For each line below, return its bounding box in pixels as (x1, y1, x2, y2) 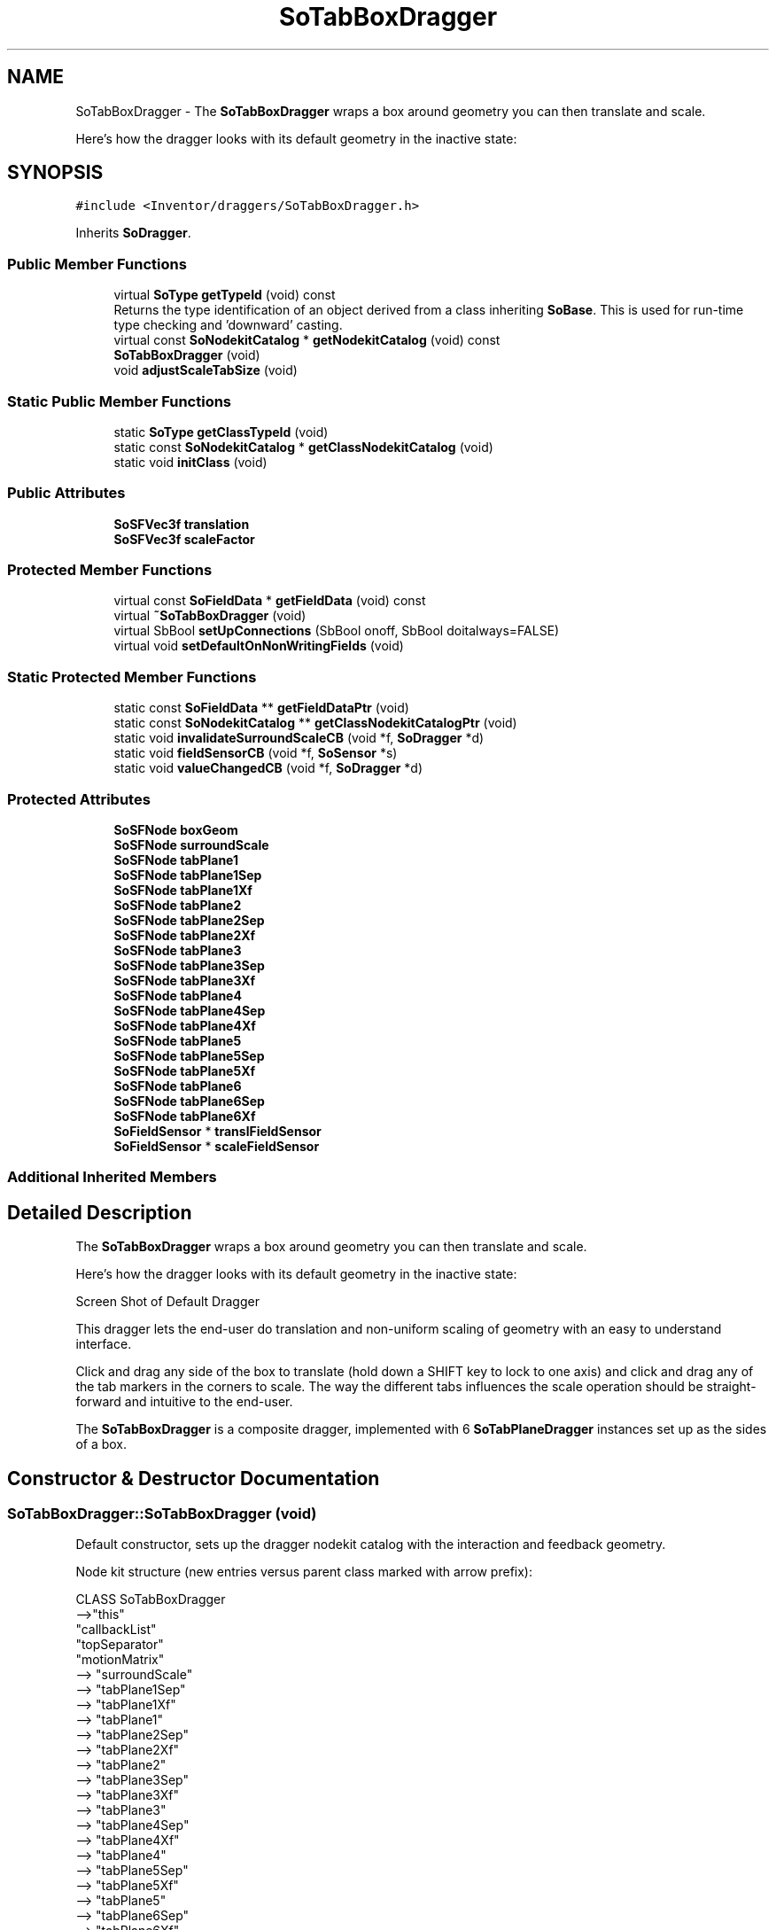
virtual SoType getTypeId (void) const (113, 287, 336, 303)
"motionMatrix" (75, 1652, 165, 1668)
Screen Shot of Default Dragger (75, 1294, 260, 1310)
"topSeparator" (75, 1637, 164, 1653)
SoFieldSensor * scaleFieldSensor (113, 1138, 320, 1154)
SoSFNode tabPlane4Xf (113, 1017, 256, 1033)
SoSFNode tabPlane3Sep (113, 957, 265, 973)
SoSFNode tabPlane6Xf (113, 1108, 256, 1124)
